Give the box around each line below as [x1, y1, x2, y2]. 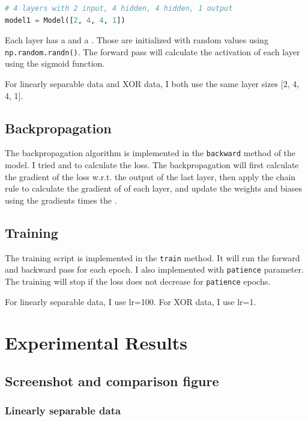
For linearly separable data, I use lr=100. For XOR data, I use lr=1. [5, 295, 256, 307]
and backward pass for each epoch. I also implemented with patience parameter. [5, 263, 304, 276]
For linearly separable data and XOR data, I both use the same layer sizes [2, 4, [5, 77, 300, 90]
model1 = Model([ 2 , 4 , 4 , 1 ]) [5, 16, 125, 25]
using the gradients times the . [5, 193, 117, 206]
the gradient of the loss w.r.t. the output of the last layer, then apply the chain [5, 170, 296, 183]
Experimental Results [5, 330, 187, 355]
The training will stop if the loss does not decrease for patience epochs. [5, 274, 271, 287]
